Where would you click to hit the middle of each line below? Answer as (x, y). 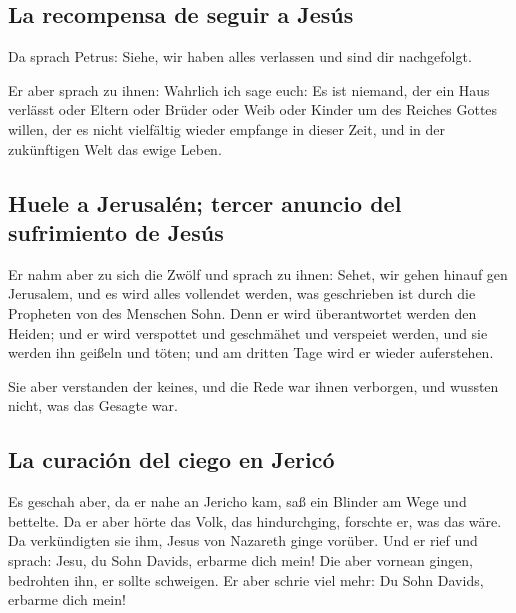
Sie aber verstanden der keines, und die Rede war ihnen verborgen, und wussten (253, 385)
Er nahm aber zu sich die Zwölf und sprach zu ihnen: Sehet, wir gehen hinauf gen (258, 273)
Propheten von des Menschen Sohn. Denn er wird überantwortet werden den (242, 312)
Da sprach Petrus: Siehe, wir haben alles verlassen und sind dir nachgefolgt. (240, 56)
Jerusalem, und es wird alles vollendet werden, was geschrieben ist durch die (242, 293)
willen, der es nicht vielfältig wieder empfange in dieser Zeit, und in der (227, 128)
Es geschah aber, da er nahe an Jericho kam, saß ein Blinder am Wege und (237, 501)
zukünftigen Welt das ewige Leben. (115, 148)
